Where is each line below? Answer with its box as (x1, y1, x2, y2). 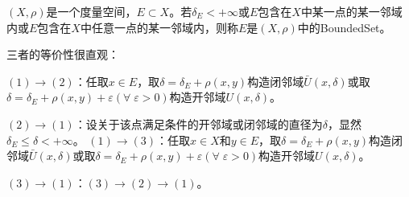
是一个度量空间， (46, 3, 137, 19)
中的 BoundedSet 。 (297, 18, 391, 35)
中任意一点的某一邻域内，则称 (80, 18, 238, 35)
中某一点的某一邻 (300, 3, 391, 19)
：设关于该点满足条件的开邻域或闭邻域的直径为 (74, 115, 323, 132)
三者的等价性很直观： (6, 46, 119, 63)
